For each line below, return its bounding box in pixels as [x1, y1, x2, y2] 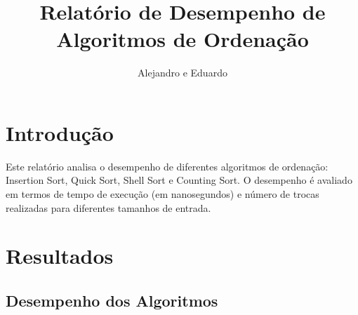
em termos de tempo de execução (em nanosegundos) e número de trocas [6, 187, 319, 201]
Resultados [6, 241, 114, 270]
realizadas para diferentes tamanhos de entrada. [6, 200, 211, 215]
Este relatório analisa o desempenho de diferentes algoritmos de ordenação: [6, 159, 329, 173]
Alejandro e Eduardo [138, 65, 227, 80]
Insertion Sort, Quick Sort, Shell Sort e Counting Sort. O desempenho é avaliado [6, 173, 352, 187]
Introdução [6, 118, 114, 147]
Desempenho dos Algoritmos [6, 289, 218, 311]
